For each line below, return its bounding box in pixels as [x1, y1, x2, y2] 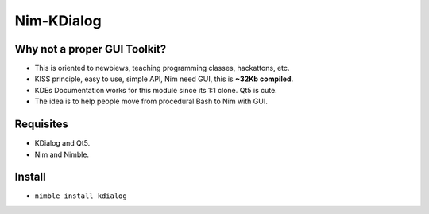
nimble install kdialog [34, 192, 127, 200]
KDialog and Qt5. [34, 138, 91, 148]
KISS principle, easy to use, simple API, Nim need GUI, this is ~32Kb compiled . [34, 74, 294, 84]
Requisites [14, 118, 69, 131]
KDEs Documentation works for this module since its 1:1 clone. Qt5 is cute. [34, 85, 277, 95]
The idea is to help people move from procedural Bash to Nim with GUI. [34, 96, 268, 107]
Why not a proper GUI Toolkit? [14, 42, 167, 56]
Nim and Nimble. [34, 150, 90, 159]
